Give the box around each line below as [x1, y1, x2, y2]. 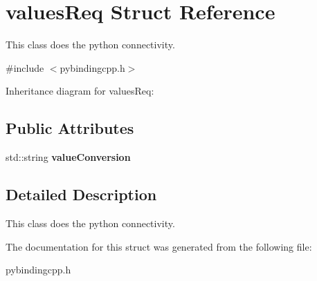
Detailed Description [6, 184, 157, 205]
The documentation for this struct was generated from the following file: [6, 239, 312, 253]
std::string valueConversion [6, 150, 131, 164]
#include [6, 60, 44, 75]
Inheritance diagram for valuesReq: [6, 84, 154, 98]
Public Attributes [6, 117, 134, 139]
